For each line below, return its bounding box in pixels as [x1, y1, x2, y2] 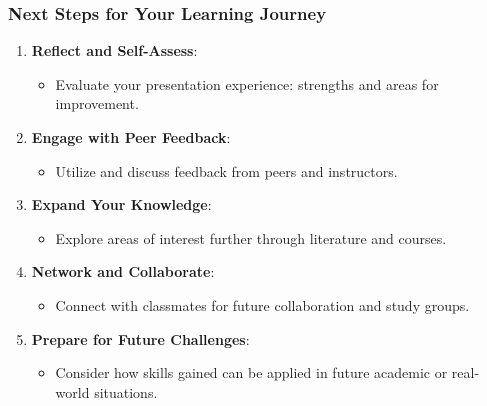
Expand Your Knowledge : [31, 194, 212, 215]
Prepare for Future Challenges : [31, 328, 250, 349]
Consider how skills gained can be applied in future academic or [55, 362, 448, 383]
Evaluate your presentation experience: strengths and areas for [55, 73, 439, 94]
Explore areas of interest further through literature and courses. [55, 227, 447, 248]
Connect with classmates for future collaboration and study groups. [55, 294, 470, 315]
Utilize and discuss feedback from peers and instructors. [55, 160, 398, 181]
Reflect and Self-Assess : [31, 40, 198, 61]
